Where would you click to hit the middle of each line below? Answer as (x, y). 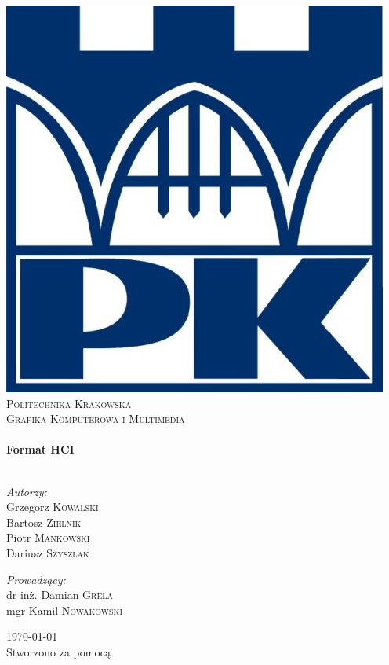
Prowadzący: (36, 579)
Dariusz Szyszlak (48, 552)
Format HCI (40, 449)
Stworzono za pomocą (59, 651)
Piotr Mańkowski (48, 537)
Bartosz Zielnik (44, 522)
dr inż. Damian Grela (60, 595)
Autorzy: (27, 491)
